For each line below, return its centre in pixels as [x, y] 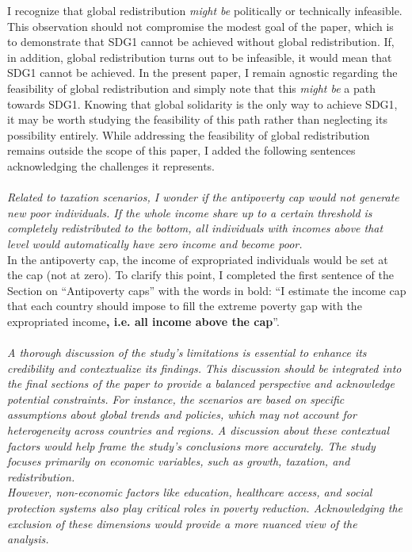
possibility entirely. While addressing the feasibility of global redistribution [189, 134]
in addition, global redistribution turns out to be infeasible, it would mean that [200, 57]
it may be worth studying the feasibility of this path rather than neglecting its [197, 119]
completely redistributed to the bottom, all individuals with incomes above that [195, 228]
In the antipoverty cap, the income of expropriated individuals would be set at [198, 259]
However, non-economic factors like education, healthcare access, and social [190, 492]
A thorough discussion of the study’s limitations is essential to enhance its [187, 353]
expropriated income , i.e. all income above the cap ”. [143, 321]
